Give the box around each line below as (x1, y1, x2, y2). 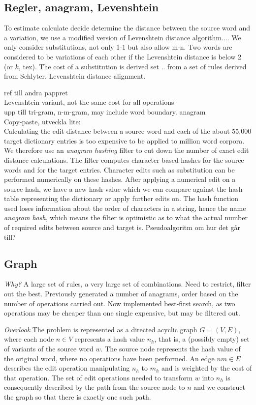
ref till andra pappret (4, 87, 68, 97)
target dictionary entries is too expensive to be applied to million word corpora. (4, 135, 245, 145)
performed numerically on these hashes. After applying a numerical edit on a (4, 174, 236, 184)
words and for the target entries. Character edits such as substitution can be (4, 164, 235, 174)
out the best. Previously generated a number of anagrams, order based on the (4, 289, 238, 299)
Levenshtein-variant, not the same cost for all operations (4, 97, 174, 107)
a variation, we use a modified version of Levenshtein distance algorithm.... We (4, 32, 241, 42)
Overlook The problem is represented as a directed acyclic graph (4, 324, 197, 334)
